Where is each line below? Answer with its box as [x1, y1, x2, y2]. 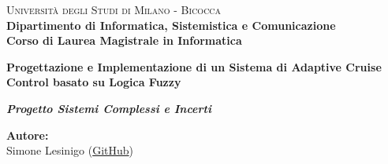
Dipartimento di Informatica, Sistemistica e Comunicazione [6, 16, 336, 33]
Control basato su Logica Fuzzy [6, 74, 181, 90]
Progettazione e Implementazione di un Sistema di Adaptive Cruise [6, 58, 382, 75]
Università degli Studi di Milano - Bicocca [6, 2, 222, 17]
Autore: [6, 126, 49, 143]
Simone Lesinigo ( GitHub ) [6, 142, 134, 159]
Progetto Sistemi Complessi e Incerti [6, 100, 211, 116]
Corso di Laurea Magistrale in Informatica [6, 32, 242, 49]
